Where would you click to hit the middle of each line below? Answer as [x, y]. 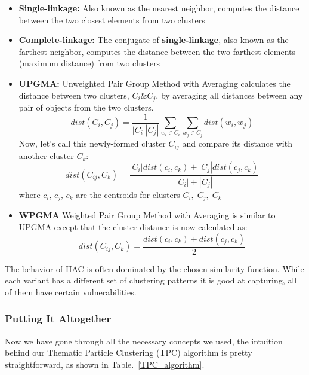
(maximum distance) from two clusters [89, 63]
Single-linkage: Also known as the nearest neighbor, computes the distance [159, 8]
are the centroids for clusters [128, 194]
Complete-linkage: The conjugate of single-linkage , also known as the [154, 40]
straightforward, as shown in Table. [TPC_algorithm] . [105, 364]
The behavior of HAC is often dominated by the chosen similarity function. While [154, 268]
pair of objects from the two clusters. [86, 107]
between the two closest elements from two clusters [112, 19]
